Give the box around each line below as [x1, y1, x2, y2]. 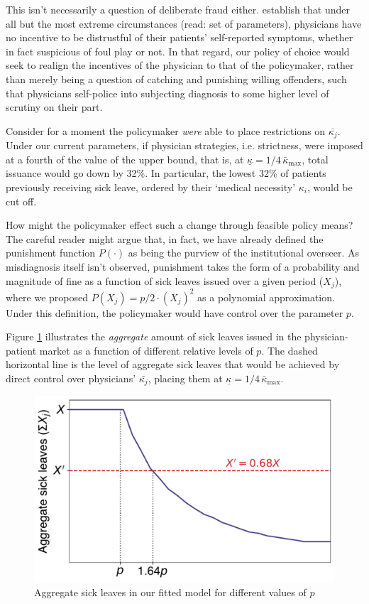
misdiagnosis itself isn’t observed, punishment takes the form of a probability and [6, 259, 360, 274]
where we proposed [6, 289, 89, 304]
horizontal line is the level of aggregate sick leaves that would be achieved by [6, 357, 340, 372]
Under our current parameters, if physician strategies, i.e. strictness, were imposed [6, 138, 363, 153]
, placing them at [148, 370, 223, 385]
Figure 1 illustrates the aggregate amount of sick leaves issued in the [6, 329, 302, 344]
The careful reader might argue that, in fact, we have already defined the [6, 231, 324, 246]
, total [302, 151, 329, 166]
